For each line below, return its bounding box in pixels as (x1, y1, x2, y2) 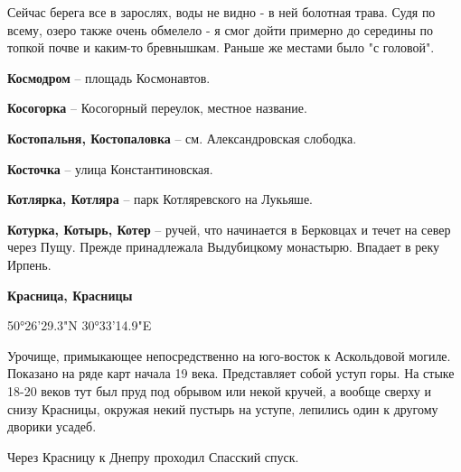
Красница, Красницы (7, 285, 133, 304)
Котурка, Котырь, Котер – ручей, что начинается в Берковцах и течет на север (7, 219, 451, 238)
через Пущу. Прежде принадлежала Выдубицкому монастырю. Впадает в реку (7, 237, 440, 256)
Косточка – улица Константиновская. (7, 159, 213, 178)
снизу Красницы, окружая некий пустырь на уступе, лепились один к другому (7, 399, 438, 418)
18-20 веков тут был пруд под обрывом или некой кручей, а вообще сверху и (7, 381, 431, 400)
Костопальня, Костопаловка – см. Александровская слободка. (7, 128, 357, 147)
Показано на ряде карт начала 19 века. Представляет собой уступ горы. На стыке (7, 364, 455, 383)
